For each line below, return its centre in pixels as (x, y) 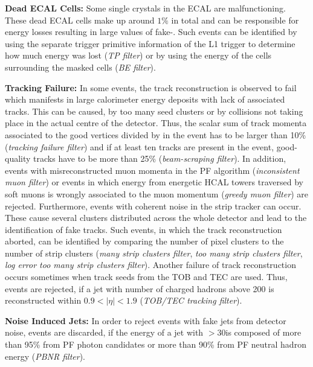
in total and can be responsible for (235, 20)
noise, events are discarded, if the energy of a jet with (104, 332)
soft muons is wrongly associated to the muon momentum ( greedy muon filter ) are (156, 193)
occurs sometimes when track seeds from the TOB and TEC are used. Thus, (146, 277)
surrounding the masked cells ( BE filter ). (80, 67)
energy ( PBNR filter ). (45, 356)
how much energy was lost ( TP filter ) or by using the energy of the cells (138, 55)
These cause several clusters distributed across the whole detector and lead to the (156, 218)
